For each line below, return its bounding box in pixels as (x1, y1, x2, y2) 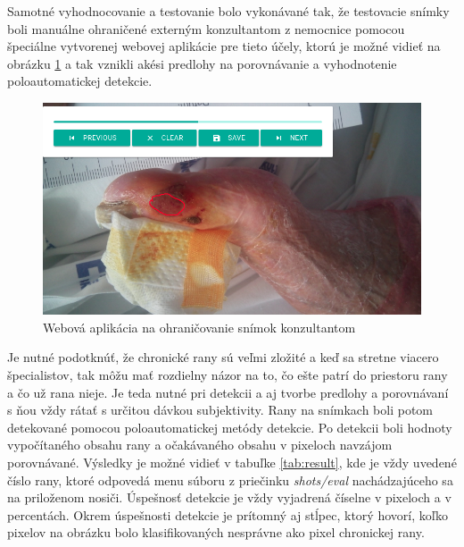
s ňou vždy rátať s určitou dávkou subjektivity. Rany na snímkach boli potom (7, 400, 434, 419)
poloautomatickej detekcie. (7, 72, 153, 90)
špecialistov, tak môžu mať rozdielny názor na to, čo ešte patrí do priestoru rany (7, 366, 448, 383)
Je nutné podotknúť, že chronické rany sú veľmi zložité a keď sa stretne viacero (7, 348, 439, 366)
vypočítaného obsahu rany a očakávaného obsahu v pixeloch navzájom (7, 435, 393, 454)
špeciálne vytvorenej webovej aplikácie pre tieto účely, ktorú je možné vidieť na (7, 37, 441, 55)
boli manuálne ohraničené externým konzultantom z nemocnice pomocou (7, 19, 405, 38)
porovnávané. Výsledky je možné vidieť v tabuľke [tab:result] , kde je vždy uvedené (7, 452, 457, 471)
